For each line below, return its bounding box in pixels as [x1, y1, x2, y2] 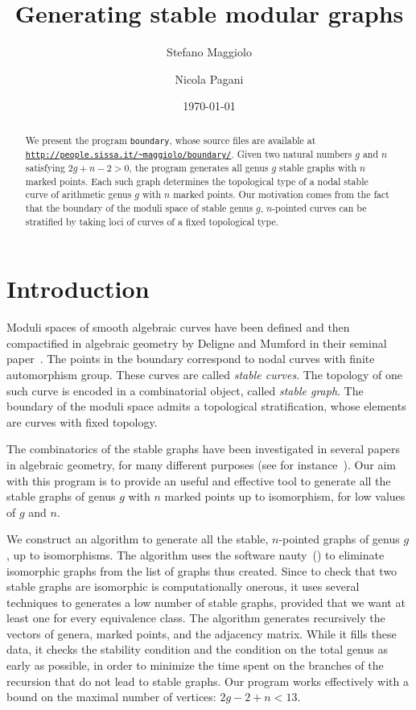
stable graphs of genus [6, 488, 116, 505]
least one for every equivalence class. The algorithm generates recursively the [6, 609, 385, 626]
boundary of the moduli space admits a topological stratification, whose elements [6, 398, 406, 415]
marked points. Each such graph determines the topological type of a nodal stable [25, 174, 369, 188]
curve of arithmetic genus [25, 188, 132, 201]
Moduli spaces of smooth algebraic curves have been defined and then [6, 319, 350, 336]
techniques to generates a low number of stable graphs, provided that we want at [6, 593, 406, 610]
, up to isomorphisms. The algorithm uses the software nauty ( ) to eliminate [6, 546, 385, 563]
